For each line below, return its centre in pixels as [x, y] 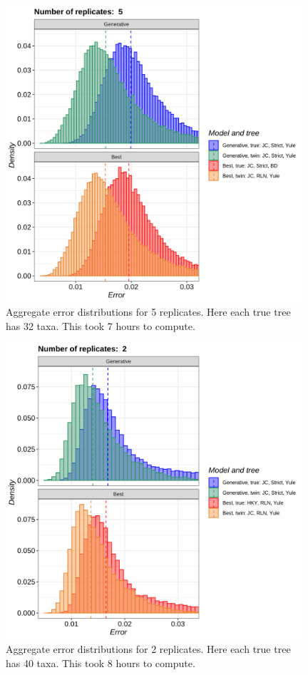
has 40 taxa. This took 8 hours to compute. [101, 663]
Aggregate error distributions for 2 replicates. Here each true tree [148, 649]
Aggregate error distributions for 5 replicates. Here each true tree [148, 312]
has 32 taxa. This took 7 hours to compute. [101, 325]
